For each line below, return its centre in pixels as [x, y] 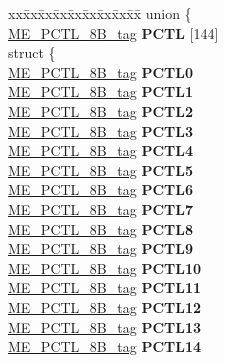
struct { [32, 52]
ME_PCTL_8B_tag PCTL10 [105, 267]
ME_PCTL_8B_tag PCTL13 [105, 326]
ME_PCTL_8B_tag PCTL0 [100, 71]
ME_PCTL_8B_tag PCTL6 [100, 189]
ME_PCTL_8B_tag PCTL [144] [113, 32]
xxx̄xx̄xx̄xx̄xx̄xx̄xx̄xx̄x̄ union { [100, 13]
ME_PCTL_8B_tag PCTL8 [100, 228]
